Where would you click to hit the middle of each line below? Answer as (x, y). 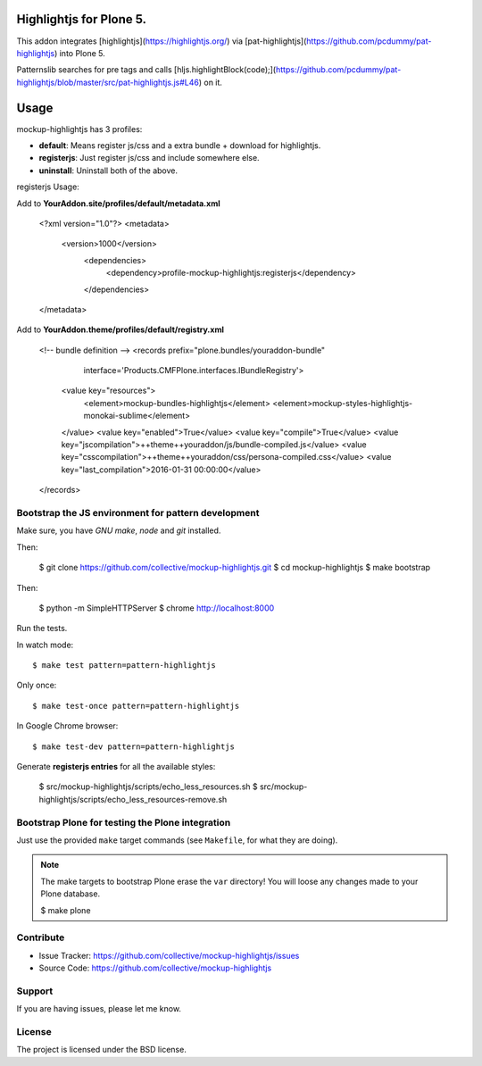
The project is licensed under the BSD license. (101, 1050)
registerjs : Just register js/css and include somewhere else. (149, 158)
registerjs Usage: (48, 187)
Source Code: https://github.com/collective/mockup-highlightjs (155, 968)
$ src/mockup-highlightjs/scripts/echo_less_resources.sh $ (148, 787)
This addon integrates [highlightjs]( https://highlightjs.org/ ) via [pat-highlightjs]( (162, 41)
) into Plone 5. (80, 53)
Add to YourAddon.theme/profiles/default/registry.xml (120, 329)
